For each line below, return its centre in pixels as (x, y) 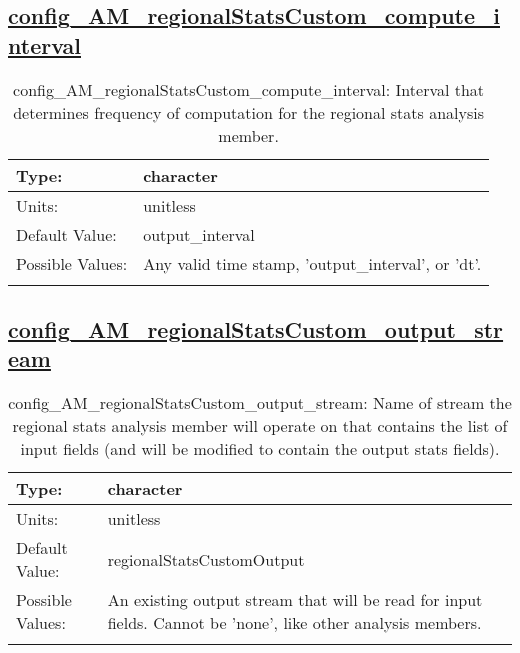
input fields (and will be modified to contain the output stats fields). (260, 449)
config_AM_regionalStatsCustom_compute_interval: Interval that (249, 89)
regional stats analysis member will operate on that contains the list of (260, 426)
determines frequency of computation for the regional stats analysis (249, 112)
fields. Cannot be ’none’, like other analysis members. (294, 623)
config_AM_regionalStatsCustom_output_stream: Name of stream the (260, 403)
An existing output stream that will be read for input (295, 600)
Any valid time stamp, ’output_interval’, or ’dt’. (312, 263)
